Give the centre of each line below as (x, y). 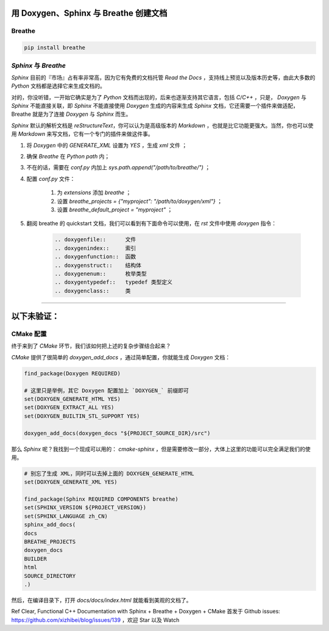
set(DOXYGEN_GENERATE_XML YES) (71, 482)
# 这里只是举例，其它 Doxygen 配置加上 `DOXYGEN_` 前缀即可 (106, 390)
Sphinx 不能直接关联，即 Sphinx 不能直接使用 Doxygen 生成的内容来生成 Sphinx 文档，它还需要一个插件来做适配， (155, 106)
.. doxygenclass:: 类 (93, 291)
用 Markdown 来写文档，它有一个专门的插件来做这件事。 (82, 134)
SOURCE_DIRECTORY (50, 576)
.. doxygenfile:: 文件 (95, 240)
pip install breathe (55, 48)
